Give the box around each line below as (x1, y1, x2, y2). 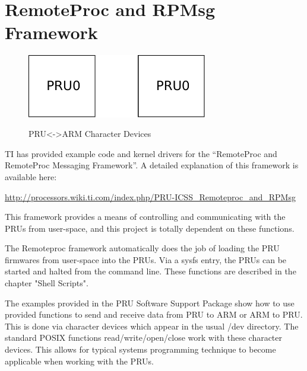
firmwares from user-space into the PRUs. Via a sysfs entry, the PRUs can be (5, 253, 287, 266)
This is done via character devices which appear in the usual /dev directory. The (5, 319, 299, 332)
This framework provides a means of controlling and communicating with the (5, 210, 286, 223)
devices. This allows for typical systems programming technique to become (5, 343, 276, 356)
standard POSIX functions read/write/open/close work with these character (5, 331, 283, 344)
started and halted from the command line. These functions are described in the (5, 265, 296, 277)
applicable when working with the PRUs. (5, 354, 154, 367)
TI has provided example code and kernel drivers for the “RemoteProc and (5, 147, 277, 159)
